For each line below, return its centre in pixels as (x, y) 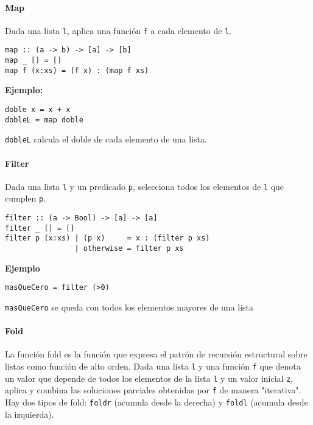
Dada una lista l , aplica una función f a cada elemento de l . (118, 30)
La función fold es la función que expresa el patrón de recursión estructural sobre (156, 354)
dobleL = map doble (44, 120)
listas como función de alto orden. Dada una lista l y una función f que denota (153, 366)
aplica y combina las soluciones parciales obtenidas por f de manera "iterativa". (153, 390)
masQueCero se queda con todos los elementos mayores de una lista (129, 307)
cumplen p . (26, 198)
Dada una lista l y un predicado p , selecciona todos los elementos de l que (145, 186)
